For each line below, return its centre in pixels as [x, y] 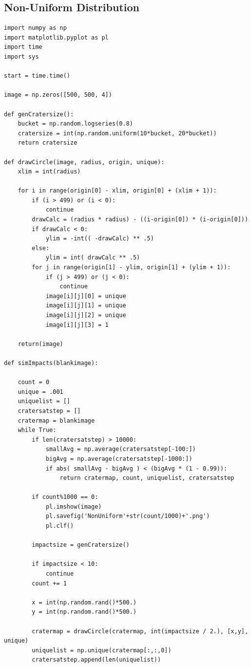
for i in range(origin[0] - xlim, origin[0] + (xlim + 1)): [117, 191]
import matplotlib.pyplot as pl [56, 37]
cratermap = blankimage [56, 420]
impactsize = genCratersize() [81, 545]
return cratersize [48, 143]
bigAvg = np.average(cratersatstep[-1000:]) [119, 459]
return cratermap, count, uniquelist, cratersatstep [147, 478]
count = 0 [34, 382]
